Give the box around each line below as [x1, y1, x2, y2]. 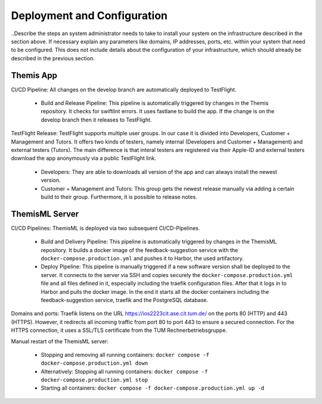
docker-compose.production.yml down [41, 360, 148, 366]
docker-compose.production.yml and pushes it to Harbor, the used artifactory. [41, 255, 244, 262]
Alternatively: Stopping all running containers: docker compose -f [41, 368, 208, 375]
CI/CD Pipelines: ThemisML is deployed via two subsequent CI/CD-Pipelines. [11, 224, 200, 232]
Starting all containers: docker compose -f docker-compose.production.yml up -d [41, 384, 265, 391]
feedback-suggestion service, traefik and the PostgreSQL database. [41, 296, 209, 303]
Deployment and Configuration [11, 9, 168, 22]
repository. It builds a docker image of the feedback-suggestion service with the [41, 246, 239, 253]
